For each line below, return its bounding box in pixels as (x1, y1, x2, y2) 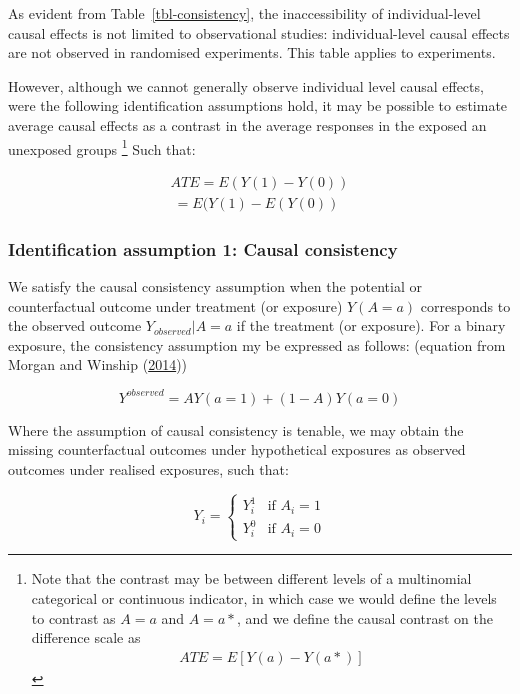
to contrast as (31, 607, 116, 628)
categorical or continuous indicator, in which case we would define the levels (31, 587, 497, 608)
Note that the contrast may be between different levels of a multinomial (31, 568, 472, 589)
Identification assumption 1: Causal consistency (8, 236, 398, 261)
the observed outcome (8, 315, 142, 336)
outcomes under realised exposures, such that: (8, 458, 289, 479)
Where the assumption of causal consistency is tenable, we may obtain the (8, 419, 464, 440)
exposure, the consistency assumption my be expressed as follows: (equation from (8, 334, 506, 355)
